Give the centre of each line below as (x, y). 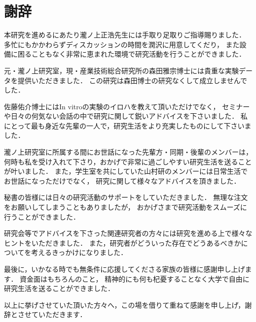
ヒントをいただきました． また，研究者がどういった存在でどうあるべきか (123, 242)
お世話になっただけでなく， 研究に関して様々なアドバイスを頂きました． (122, 180)
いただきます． (62, 314)
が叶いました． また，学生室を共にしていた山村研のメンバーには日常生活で (126, 171)
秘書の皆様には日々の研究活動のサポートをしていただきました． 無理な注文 (126, 197)
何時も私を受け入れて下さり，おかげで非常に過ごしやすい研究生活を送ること (128, 161)
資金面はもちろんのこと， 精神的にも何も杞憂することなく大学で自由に (135, 278)
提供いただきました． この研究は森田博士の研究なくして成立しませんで (132, 80)
